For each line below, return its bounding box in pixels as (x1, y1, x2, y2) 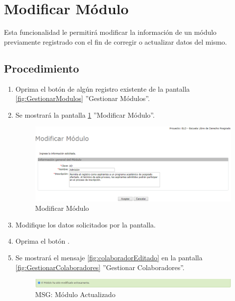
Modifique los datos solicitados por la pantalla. (15, 219, 156, 229)
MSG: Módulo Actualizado (35, 289, 116, 300)
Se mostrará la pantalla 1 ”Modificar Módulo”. (15, 109, 155, 120)
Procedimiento (4, 60, 79, 75)
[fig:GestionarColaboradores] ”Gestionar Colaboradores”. (15, 262, 185, 272)
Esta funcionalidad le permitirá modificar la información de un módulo (4, 27, 217, 37)
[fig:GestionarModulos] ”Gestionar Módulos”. (15, 93, 150, 103)
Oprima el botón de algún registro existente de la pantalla (15, 83, 190, 94)
